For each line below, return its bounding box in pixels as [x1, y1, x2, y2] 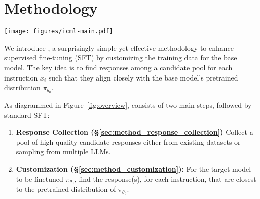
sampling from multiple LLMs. [16, 146, 111, 157]
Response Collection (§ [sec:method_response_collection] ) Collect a [16, 127, 253, 137]
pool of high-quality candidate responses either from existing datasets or [16, 136, 241, 147]
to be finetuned [16, 173, 63, 184]
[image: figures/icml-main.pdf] [4, 28, 113, 35]
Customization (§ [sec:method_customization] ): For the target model [16, 163, 251, 174]
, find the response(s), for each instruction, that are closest [74, 173, 256, 184]
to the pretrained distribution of [16, 184, 116, 194]
